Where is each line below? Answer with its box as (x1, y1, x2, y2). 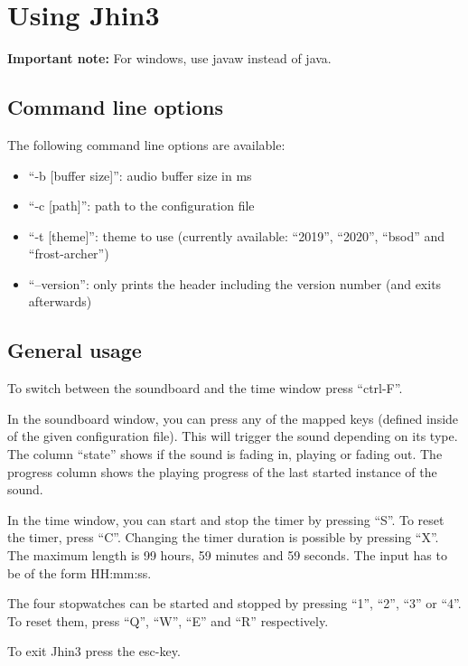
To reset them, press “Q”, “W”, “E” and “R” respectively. (7, 611, 329, 630)
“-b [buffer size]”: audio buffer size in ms (28, 165, 252, 184)
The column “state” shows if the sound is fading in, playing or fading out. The (7, 445, 443, 464)
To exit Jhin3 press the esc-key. (7, 642, 181, 661)
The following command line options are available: (7, 135, 285, 154)
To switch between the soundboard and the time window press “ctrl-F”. (7, 379, 403, 398)
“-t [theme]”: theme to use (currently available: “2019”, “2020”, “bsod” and (28, 226, 445, 245)
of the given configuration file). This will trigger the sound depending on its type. (7, 427, 458, 446)
